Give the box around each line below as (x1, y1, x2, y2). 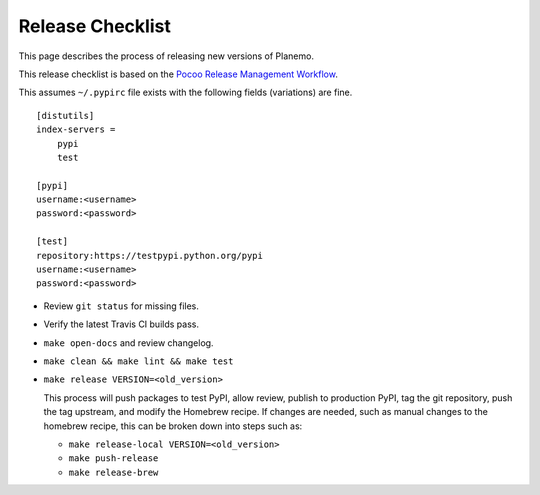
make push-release (68, 453, 159, 464)
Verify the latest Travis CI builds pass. (43, 318, 200, 330)
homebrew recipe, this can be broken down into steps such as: (43, 420, 303, 432)
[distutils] (36, 110, 95, 121)
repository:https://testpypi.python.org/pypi (36, 250, 264, 261)
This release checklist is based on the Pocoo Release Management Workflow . (18, 68, 339, 80)
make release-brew (68, 466, 159, 478)
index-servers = (36, 124, 116, 135)
